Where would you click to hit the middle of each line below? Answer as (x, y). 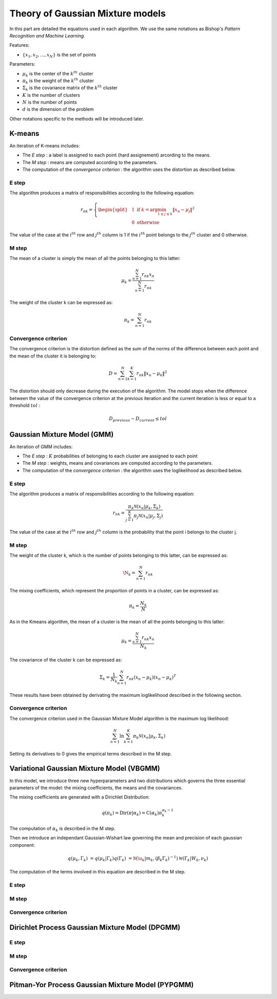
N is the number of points (50, 102)
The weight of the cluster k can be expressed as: (61, 302)
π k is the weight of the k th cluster (58, 81)
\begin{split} (113, 210)
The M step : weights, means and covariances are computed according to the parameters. (117, 463)
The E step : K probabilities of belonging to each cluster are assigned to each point (110, 456)
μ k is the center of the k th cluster (58, 74)
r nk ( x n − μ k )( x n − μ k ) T (151, 677)
